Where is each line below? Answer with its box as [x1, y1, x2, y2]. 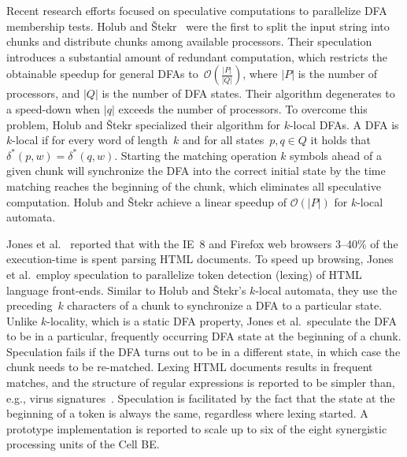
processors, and [6, 85, 80, 102]
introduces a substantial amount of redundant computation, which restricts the [6, 48, 387, 65]
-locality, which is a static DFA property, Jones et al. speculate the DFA [46, 312, 397, 329]
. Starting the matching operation [114, 147, 277, 163]
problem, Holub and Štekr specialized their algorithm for [6, 116, 280, 132]
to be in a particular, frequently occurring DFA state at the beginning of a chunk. [6, 328, 401, 344]
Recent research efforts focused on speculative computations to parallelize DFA [6, 2, 387, 18]
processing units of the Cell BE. [6, 436, 160, 452]
